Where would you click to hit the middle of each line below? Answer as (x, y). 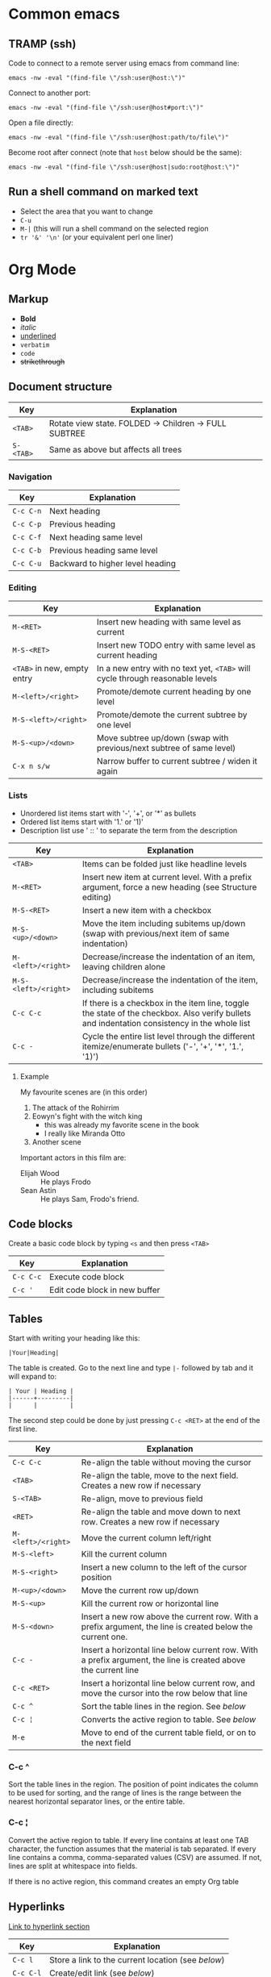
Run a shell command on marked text (104, 192)
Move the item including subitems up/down (164, 923)
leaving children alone (124, 966)
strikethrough (42, 361)
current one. (104, 1637)
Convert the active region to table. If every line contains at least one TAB (129, 1840)
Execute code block (87, 1277)
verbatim (35, 345)
